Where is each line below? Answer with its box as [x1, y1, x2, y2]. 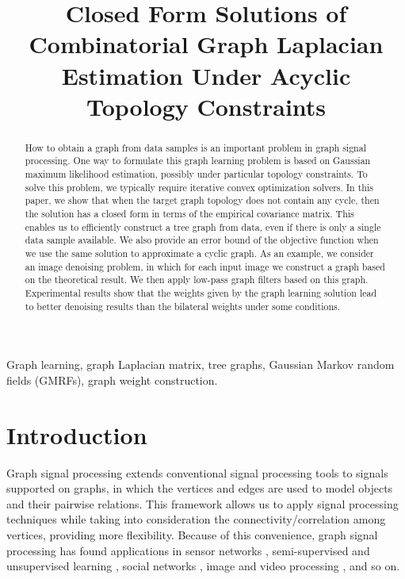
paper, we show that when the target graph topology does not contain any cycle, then [25, 194, 380, 207]
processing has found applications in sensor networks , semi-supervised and [6, 542, 370, 558]
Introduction [6, 418, 147, 451]
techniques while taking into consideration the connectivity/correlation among [6, 511, 386, 527]
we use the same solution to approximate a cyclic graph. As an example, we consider [25, 246, 374, 259]
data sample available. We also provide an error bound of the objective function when [25, 233, 379, 247]
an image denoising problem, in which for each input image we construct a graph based [25, 259, 385, 273]
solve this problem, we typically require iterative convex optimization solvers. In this [25, 180, 373, 194]
